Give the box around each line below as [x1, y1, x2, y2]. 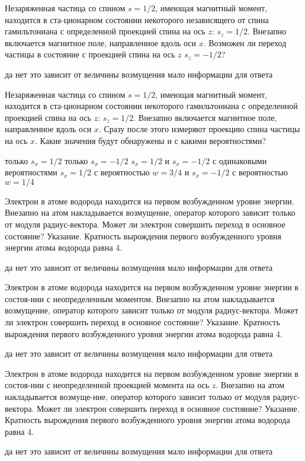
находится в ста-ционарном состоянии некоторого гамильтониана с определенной [5, 100, 298, 112]
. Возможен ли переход [203, 36, 287, 49]
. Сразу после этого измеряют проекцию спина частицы [98, 123, 300, 135]
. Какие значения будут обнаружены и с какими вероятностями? [35, 134, 267, 146]
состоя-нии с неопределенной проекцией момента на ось [5, 379, 210, 391]
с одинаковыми [212, 154, 267, 167]
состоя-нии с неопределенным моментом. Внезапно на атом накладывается [5, 292, 275, 305]
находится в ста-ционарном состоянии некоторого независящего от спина [5, 13, 269, 25]
